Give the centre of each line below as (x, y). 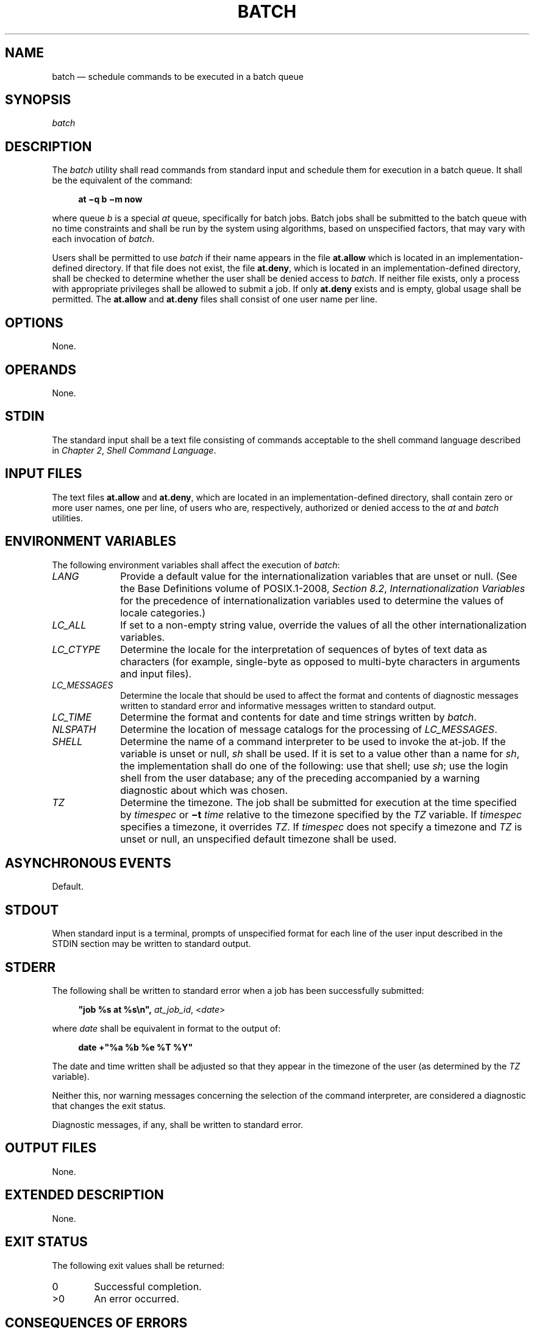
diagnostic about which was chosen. (204, 790)
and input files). (156, 673)
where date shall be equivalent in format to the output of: (166, 1029)
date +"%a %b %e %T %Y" (136, 1048)
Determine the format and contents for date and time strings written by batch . (298, 717)
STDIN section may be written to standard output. (151, 944)
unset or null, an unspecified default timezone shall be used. (258, 839)
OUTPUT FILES (51, 1148)
